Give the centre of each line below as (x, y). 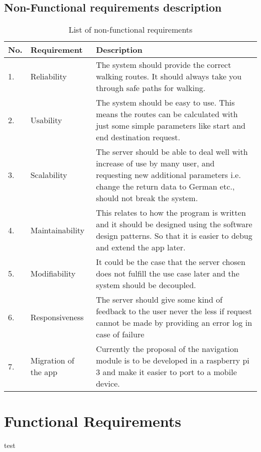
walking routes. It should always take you (169, 76)
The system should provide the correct (164, 65)
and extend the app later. (141, 247)
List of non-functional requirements (130, 30)
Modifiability (53, 274)
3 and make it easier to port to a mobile (166, 372)
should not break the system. (147, 198)
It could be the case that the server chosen (171, 262)
